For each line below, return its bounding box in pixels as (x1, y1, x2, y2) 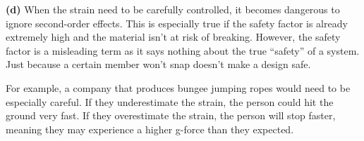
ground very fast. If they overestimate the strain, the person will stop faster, (6, 108, 336, 123)
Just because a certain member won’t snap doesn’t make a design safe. (6, 57, 311, 72)
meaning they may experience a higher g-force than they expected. (6, 121, 294, 136)
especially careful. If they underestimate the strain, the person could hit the (6, 94, 334, 109)
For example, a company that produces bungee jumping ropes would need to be (6, 80, 351, 95)
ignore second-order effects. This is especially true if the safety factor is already (6, 15, 348, 30)
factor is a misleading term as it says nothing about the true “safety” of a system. (6, 43, 360, 58)
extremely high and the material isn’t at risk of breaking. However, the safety (6, 29, 341, 44)
